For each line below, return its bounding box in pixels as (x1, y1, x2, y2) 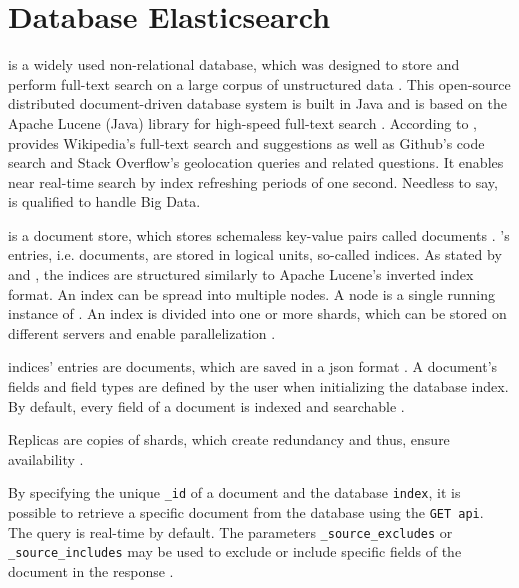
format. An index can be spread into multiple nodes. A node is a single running (8, 283, 495, 304)
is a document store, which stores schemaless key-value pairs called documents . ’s (8, 224, 510, 245)
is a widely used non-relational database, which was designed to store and (8, 54, 460, 75)
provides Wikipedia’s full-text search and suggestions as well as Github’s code (8, 132, 485, 153)
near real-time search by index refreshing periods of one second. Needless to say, (8, 171, 498, 192)
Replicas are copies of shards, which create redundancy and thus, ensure (8, 429, 450, 450)
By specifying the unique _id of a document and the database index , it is (8, 482, 461, 503)
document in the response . (8, 561, 174, 582)
